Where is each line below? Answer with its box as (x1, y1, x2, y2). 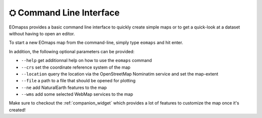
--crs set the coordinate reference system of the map (21, 64, 131, 70)
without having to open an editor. (9, 30, 75, 36)
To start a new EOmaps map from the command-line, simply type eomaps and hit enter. (9, 40, 183, 45)
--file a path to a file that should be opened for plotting (21, 78, 136, 84)
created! (9, 107, 26, 113)
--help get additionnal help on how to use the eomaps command (21, 58, 152, 63)
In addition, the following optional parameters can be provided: (9, 48, 134, 54)
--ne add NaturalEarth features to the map (21, 85, 107, 90)
